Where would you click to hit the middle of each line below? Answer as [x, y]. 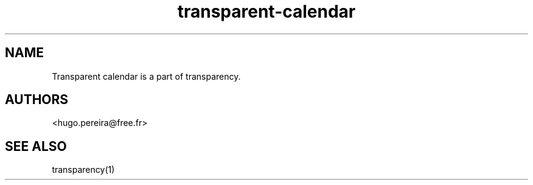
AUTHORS [37, 100]
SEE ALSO [36, 146]
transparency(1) [83, 170]
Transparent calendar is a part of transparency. [146, 76]
